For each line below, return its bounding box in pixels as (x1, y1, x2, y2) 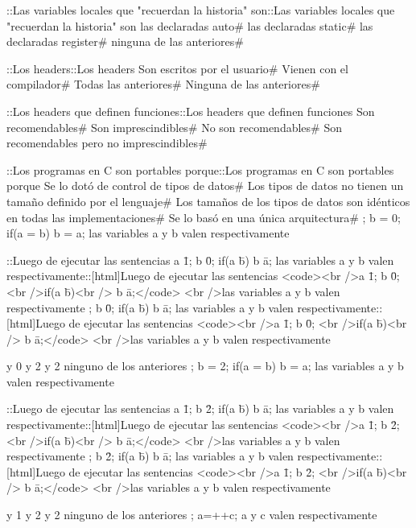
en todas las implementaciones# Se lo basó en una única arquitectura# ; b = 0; (6, 208, 401, 225)
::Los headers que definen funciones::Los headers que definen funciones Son (6, 102, 375, 119)
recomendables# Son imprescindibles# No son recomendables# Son (6, 118, 342, 135)
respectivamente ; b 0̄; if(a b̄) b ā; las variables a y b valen (6, 299, 294, 316)
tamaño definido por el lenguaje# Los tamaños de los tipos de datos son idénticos (6, 192, 410, 209)
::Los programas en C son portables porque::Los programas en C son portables (6, 161, 394, 178)
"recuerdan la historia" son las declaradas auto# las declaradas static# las (6, 17, 373, 34)
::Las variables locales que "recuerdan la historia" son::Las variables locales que (6, 2, 395, 18)
